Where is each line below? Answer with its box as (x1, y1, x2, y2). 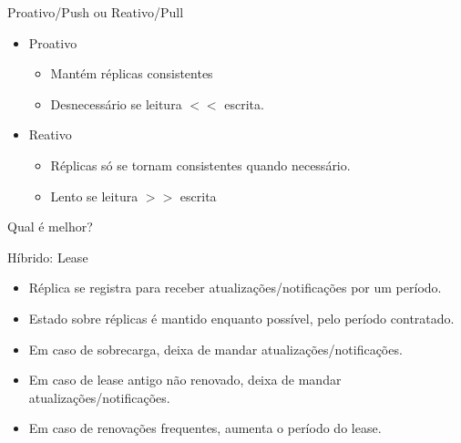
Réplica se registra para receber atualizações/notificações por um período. (28, 278, 442, 297)
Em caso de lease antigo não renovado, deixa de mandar (28, 370, 342, 389)
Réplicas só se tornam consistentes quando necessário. (50, 155, 351, 174)
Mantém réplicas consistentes (50, 64, 213, 83)
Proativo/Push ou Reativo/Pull (7, 3, 184, 21)
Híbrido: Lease (7, 247, 88, 266)
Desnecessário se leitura (50, 94, 182, 113)
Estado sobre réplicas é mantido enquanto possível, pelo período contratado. (28, 308, 455, 327)
